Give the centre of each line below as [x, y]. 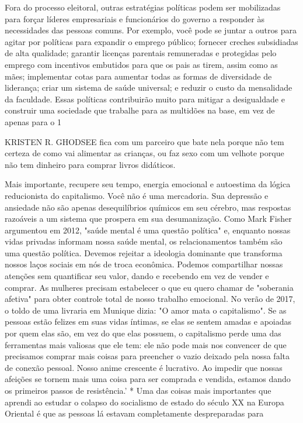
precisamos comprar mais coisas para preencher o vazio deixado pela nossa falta [147, 356]
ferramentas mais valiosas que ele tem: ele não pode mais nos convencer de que [146, 344]
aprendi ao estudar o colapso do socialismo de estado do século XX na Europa [144, 402]
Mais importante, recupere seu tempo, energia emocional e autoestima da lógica [148, 184]
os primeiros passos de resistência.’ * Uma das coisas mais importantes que [138, 390]
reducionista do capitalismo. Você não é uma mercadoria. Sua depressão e [137, 195]
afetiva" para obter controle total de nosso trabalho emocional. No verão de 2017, [150, 299]
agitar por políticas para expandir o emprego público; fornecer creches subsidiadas [151, 41]
